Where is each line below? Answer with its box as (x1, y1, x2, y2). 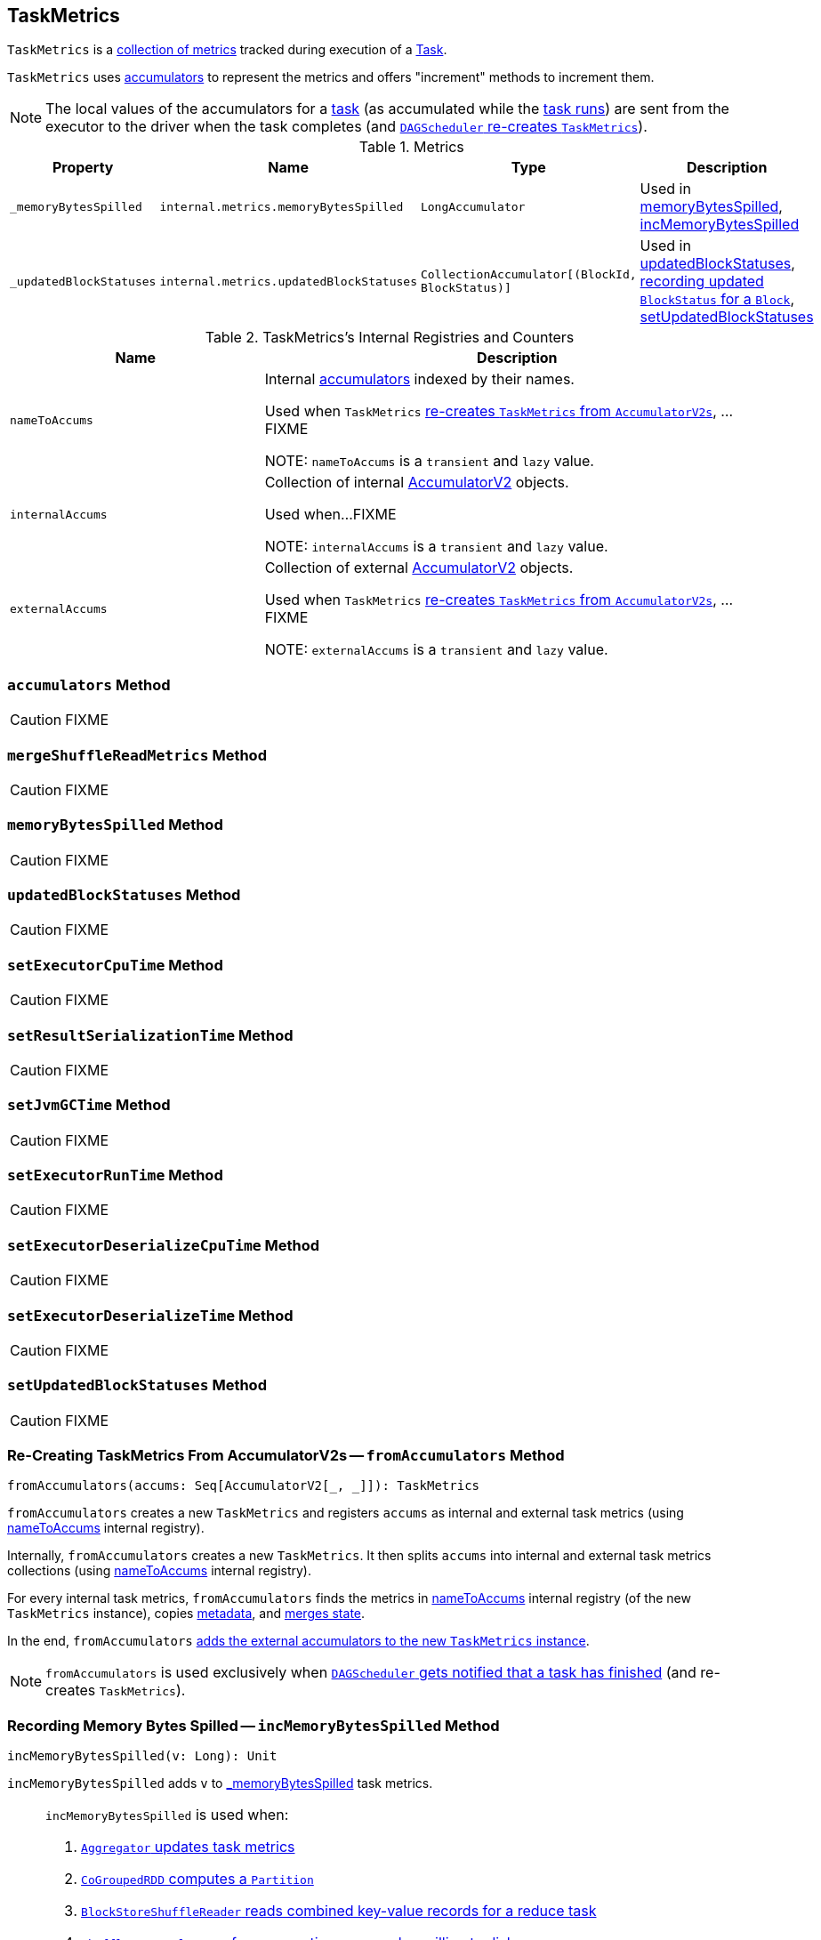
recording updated (640, 272, 764, 291)
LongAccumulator (420, 199, 526, 213)
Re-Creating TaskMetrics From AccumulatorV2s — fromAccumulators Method (7, 1446, 565, 1465)
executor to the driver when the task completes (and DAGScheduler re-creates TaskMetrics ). (45, 117, 648, 136)
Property (52, 158, 114, 177)
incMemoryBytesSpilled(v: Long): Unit (7, 1749, 278, 1764)
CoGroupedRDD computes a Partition (81, 1870, 314, 1888)
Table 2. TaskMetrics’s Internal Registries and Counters (205, 328, 575, 347)
